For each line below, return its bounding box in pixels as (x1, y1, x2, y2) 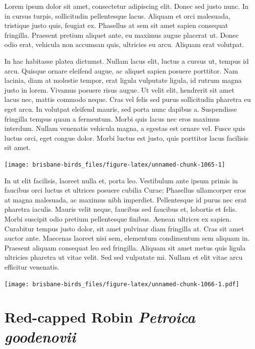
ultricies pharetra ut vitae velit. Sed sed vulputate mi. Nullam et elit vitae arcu (4, 252, 243, 262)
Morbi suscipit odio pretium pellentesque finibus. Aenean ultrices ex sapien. (4, 213, 232, 224)
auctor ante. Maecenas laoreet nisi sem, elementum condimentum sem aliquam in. (4, 233, 250, 243)
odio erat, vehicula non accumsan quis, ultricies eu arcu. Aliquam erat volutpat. (4, 39, 244, 50)
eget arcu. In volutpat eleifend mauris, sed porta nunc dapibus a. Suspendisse (4, 103, 237, 114)
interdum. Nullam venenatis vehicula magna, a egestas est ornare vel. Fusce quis (4, 123, 245, 133)
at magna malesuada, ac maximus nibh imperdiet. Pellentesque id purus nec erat (4, 194, 247, 204)
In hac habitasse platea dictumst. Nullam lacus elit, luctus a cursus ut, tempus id (4, 55, 249, 66)
